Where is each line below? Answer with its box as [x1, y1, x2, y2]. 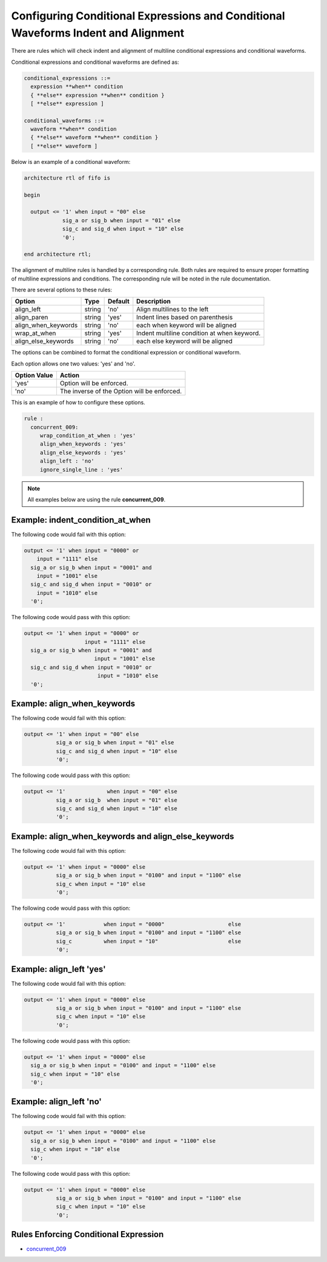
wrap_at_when [15, 329, 56, 338]
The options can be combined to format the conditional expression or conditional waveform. [11, 349, 242, 356]
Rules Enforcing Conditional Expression [11, 1229, 164, 1240]
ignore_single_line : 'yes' [39, 466, 124, 473]
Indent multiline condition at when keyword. [136, 329, 261, 338]
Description [136, 297, 171, 306]
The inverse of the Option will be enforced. [59, 387, 182, 396]
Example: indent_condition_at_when [11, 515, 151, 525]
